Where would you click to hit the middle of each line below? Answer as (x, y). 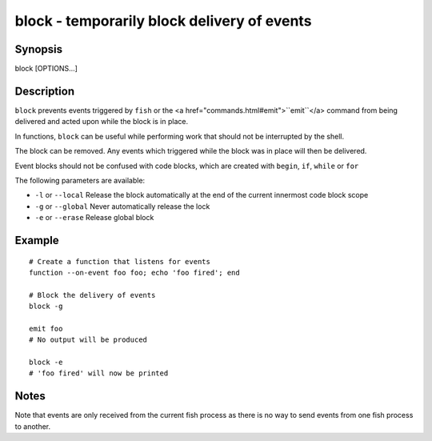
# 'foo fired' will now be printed (99, 373)
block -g (46, 307)
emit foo (46, 329)
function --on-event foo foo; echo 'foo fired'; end (134, 273)
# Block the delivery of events (92, 295)
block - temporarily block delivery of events (163, 21)
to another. (33, 426)
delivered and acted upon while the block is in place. (101, 122)
